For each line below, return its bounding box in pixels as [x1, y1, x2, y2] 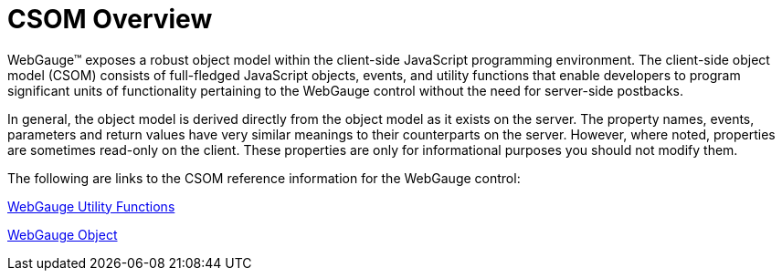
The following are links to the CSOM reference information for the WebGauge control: [7, 170, 521, 186]
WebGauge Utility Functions [7, 198, 175, 214]
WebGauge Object [7, 226, 118, 242]
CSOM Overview [7, 4, 213, 35]
